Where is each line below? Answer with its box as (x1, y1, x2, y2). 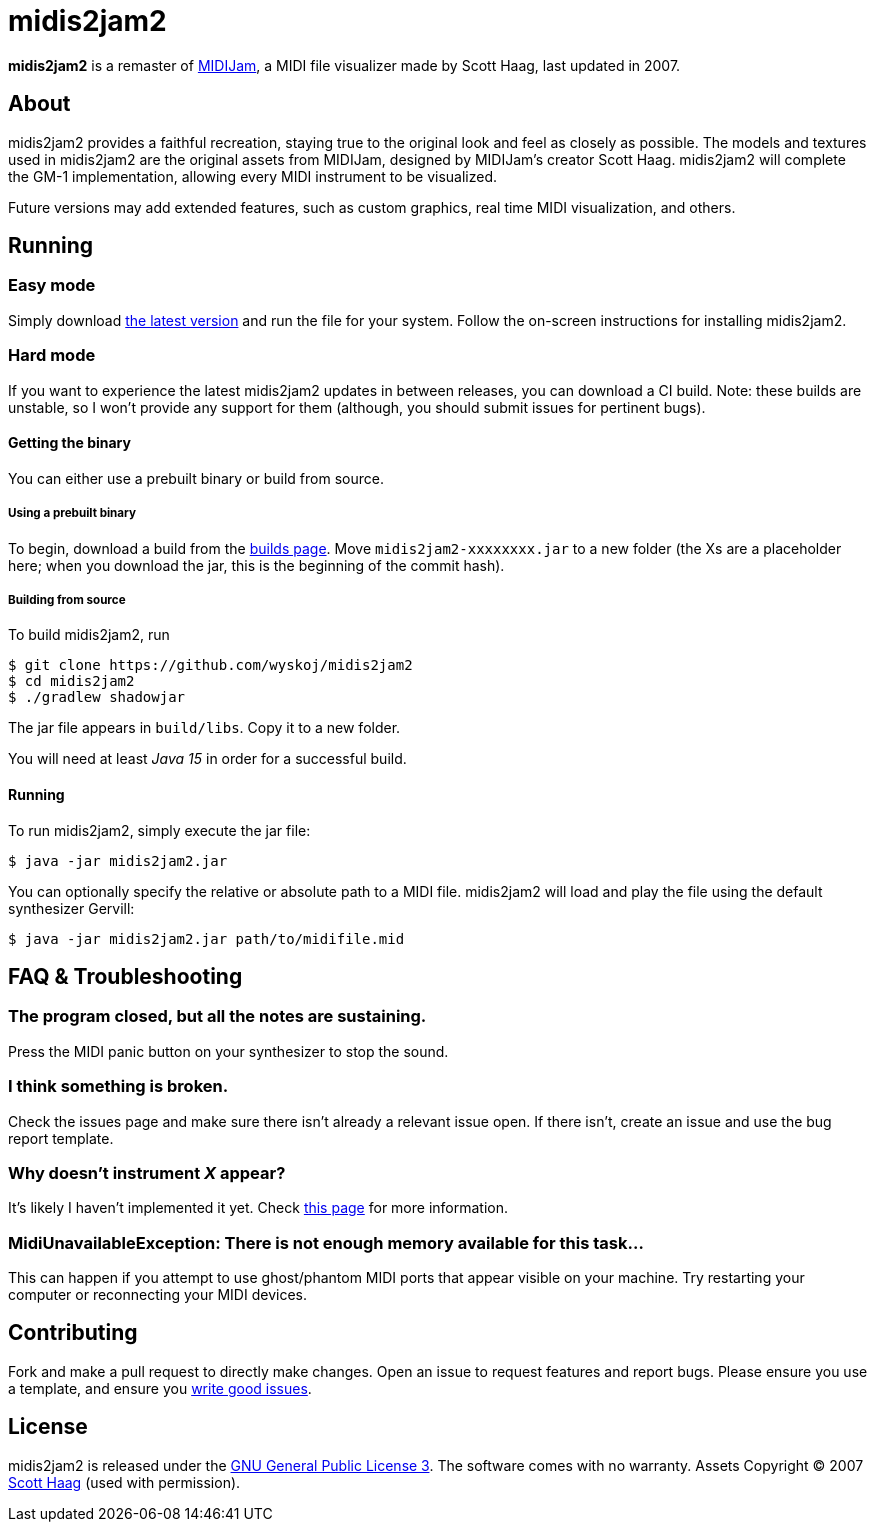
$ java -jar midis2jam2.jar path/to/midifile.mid (8, 930, 405, 947)
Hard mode (8, 345, 96, 366)
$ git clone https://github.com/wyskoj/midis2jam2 (8, 657, 413, 674)
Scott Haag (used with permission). (8, 1473, 241, 1491)
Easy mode (8, 275, 96, 296)
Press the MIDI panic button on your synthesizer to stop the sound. (8, 1042, 449, 1060)
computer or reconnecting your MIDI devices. (8, 1286, 307, 1304)
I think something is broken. (8, 1076, 229, 1097)
